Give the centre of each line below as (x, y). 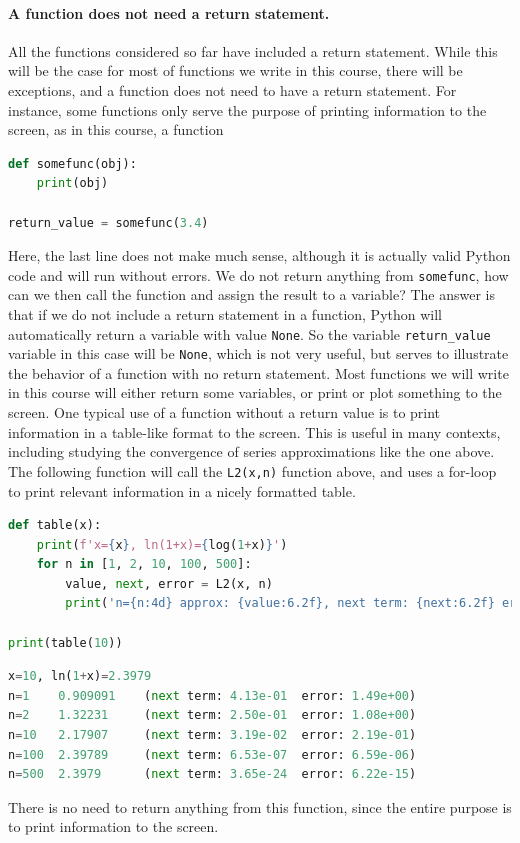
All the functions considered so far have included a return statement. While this (253, 50)
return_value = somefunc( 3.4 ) (108, 222)
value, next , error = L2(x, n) (169, 583)
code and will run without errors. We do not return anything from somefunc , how (258, 274)
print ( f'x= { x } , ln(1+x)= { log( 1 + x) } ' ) (162, 544)
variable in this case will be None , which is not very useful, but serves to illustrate (258, 353)
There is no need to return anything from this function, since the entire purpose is (260, 806)
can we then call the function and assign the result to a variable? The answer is (251, 294)
